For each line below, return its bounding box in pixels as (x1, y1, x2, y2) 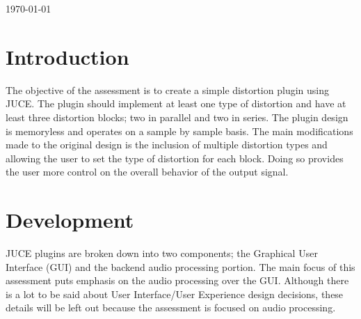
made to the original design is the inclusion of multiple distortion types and (6, 137, 328, 152)
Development (6, 205, 134, 234)
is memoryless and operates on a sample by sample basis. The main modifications (6, 123, 353, 138)
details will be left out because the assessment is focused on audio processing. (6, 300, 336, 315)
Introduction (6, 42, 129, 70)
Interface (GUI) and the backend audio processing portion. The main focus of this (6, 259, 355, 274)
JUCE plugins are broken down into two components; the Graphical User (6, 246, 318, 260)
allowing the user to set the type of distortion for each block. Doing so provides (6, 150, 344, 165)
